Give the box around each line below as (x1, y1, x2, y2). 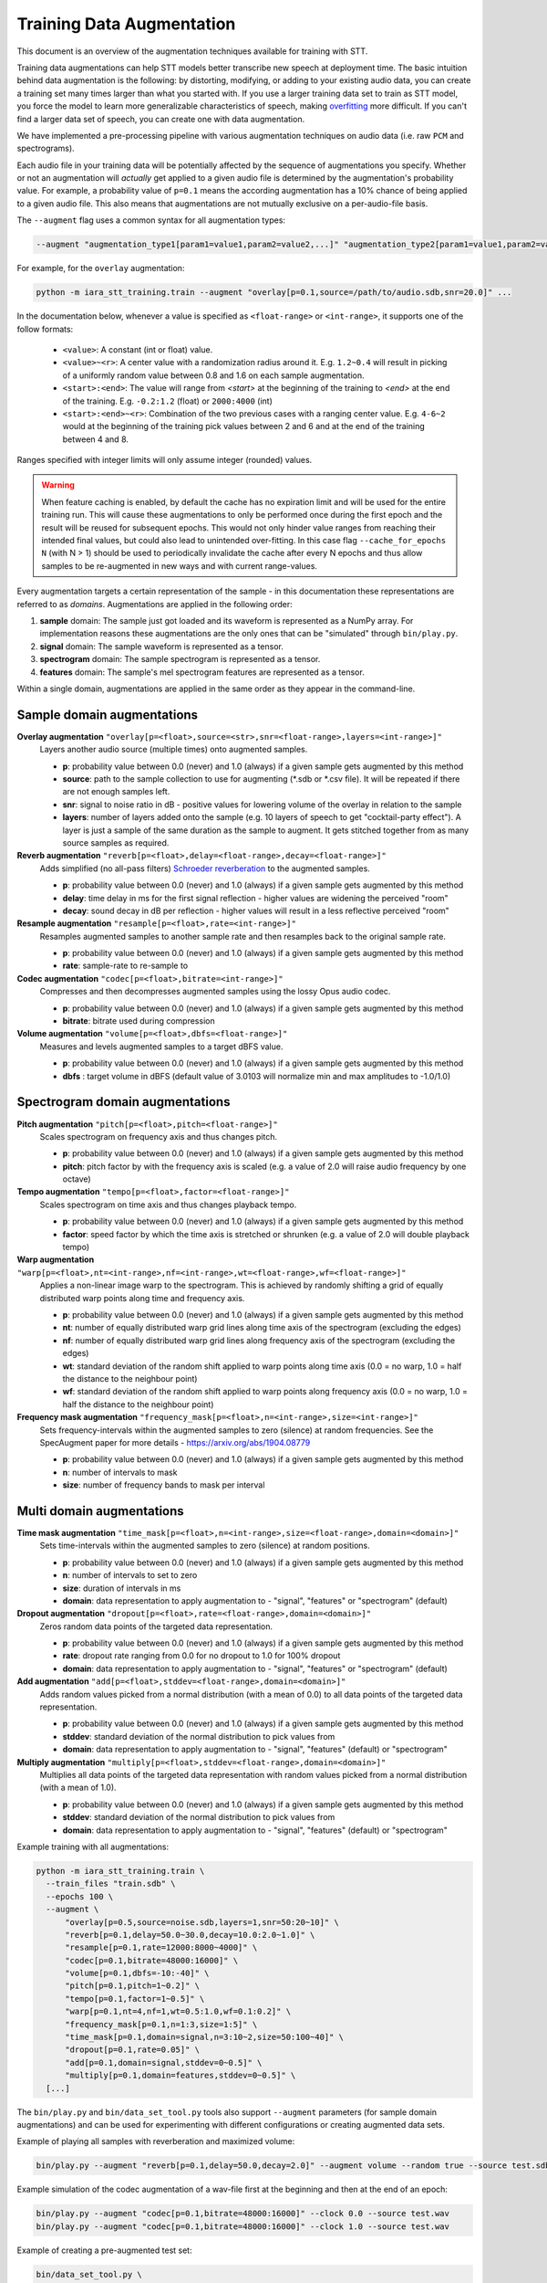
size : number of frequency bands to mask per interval (62, 1479, 265, 1490)
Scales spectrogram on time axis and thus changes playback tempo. (39, 1199, 297, 1210)
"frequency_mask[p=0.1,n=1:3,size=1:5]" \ (65, 2019, 258, 2029)
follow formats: (16, 323, 74, 334)
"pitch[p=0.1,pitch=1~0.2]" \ (65, 1981, 201, 1991)
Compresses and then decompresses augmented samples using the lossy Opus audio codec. (39, 986, 391, 997)
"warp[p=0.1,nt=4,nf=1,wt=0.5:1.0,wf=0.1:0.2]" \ (65, 2006, 292, 2017)
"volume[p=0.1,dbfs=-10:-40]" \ (65, 1968, 210, 1979)
